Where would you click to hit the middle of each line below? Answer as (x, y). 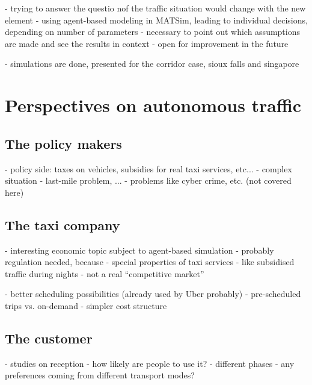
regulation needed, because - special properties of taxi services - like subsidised (150, 262)
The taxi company (63, 224)
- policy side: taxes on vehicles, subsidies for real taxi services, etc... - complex (148, 168)
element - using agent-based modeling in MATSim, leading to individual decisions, (156, 20)
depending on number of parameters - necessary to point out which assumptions (153, 32)
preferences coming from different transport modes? (100, 375)
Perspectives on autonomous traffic (153, 105)
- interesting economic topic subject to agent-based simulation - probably (139, 250)
